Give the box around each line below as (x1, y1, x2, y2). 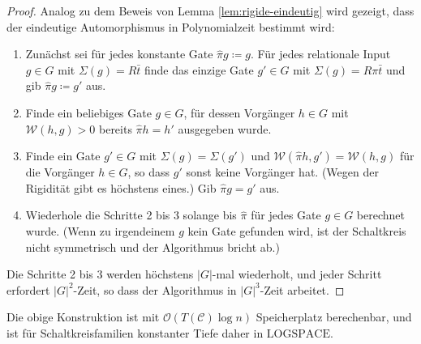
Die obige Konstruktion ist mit (6, 308, 160, 325)
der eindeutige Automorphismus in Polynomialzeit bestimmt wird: (6, 18, 335, 35)
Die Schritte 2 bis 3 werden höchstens (6, 265, 194, 282)
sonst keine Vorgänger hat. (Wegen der (186, 164, 379, 180)
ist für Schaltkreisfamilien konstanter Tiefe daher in (6, 324, 264, 341)
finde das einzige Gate (144, 61, 254, 78)
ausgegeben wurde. (178, 120, 272, 137)
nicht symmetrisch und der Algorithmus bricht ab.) (25, 238, 280, 255)
